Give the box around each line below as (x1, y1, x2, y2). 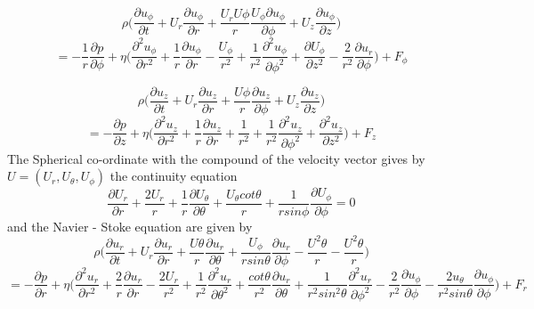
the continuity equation (109, 167, 238, 185)
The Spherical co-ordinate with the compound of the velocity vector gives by (7, 149, 425, 167)
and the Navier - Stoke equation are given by (7, 216, 253, 235)
